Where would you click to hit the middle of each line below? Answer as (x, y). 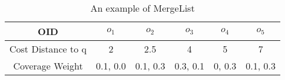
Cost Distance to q (48, 49)
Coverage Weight (48, 66)
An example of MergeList (142, 8)
